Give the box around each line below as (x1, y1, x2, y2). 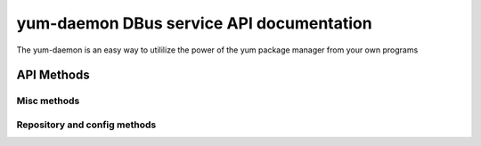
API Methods (16, 68, 90, 83)
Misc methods (16, 94, 80, 107)
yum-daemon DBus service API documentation (16, 13, 373, 33)
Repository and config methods (16, 118, 157, 131)
